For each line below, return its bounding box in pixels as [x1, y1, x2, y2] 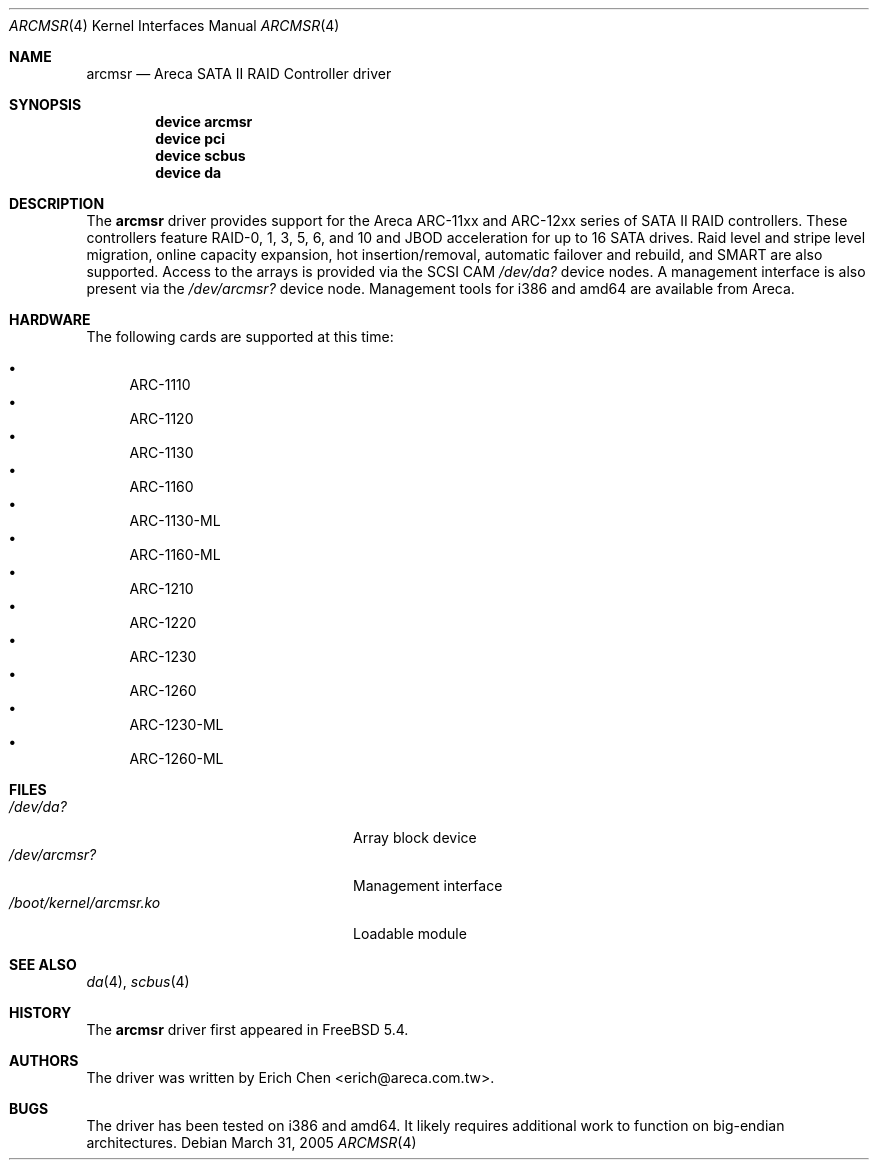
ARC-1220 [129, 614, 197, 631]
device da [155, 164, 222, 181]
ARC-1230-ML [129, 716, 224, 733]
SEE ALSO [9, 956, 77, 973]
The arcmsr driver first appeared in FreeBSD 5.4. [86, 1021, 409, 1038]
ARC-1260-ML [129, 750, 224, 767]
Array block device [353, 829, 477, 846]
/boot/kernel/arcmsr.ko [9, 894, 161, 911]
